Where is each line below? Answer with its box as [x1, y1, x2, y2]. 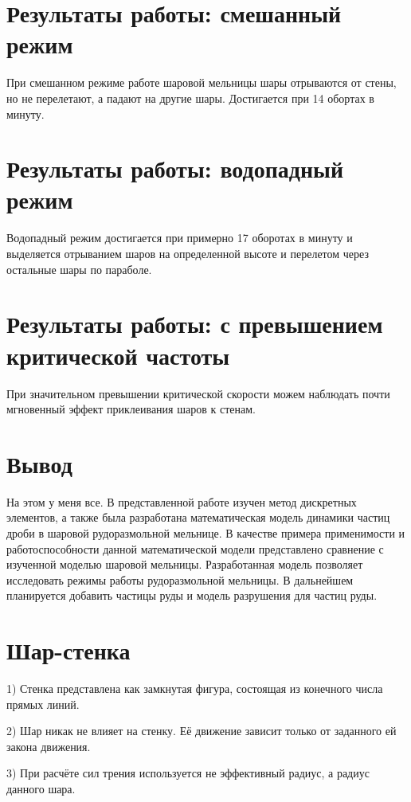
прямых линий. [6, 695, 80, 712]
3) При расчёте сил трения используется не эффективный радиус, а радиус [6, 765, 370, 781]
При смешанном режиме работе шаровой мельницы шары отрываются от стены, [6, 74, 397, 91]
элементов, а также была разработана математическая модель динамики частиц [6, 509, 390, 526]
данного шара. [6, 780, 76, 797]
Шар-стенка [6, 634, 131, 667]
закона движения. [6, 737, 91, 754]
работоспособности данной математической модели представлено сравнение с [6, 540, 384, 557]
